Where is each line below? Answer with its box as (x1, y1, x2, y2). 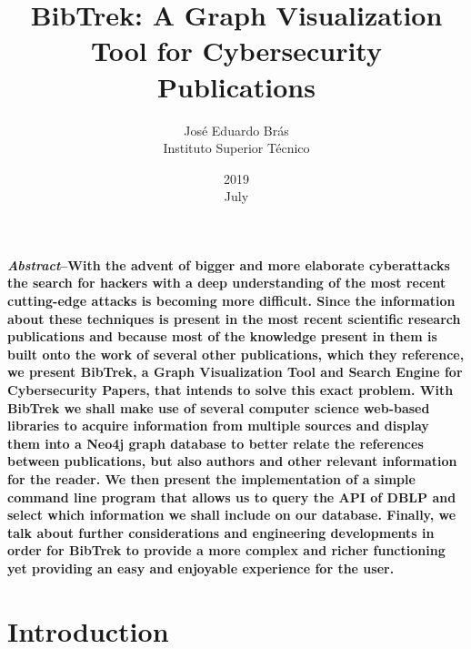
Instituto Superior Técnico (163, 138, 310, 157)
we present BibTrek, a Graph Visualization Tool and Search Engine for (7, 362, 463, 381)
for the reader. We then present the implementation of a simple (7, 470, 416, 488)
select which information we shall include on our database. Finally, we (7, 505, 456, 524)
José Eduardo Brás (184, 120, 289, 139)
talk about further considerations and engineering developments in (7, 522, 435, 542)
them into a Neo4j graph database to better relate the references (7, 433, 424, 452)
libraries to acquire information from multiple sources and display (7, 416, 429, 435)
